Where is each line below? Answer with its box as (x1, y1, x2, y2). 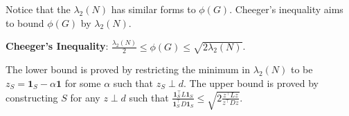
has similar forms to (111, 2, 196, 16)
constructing (6, 90, 58, 104)
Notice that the (6, 2, 71, 16)
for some (64, 75, 101, 90)
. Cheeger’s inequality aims (229, 2, 343, 16)
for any (70, 90, 100, 104)
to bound (6, 15, 44, 30)
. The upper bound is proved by (183, 75, 319, 90)
